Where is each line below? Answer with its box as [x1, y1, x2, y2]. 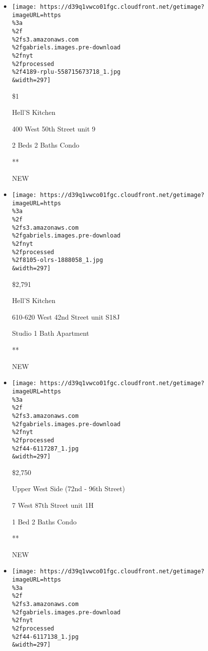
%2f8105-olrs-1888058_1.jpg [12, 257, 103, 264]
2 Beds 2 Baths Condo [12, 140, 80, 150]
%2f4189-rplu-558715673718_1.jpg [12, 68, 121, 76]
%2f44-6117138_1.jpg [12, 633, 79, 640]
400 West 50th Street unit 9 [12, 123, 96, 133]
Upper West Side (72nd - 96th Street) [12, 483, 125, 494]
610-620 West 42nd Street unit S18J [12, 311, 120, 322]
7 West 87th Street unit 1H [12, 500, 94, 510]
